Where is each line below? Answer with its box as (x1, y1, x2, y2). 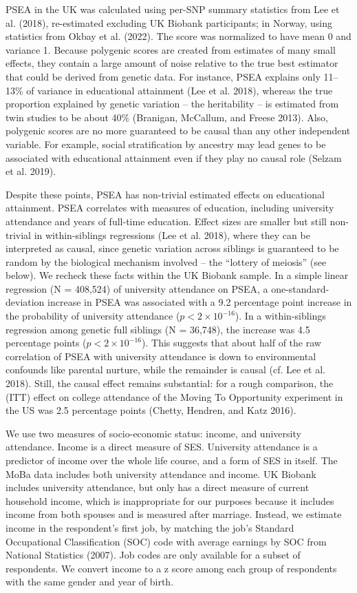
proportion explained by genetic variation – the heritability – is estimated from (6, 96, 339, 111)
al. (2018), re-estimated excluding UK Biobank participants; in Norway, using (6, 15, 333, 30)
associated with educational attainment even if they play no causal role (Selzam (6, 150, 342, 165)
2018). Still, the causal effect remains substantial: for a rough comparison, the (6, 376, 334, 391)
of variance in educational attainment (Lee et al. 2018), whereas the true (26, 83, 333, 97)
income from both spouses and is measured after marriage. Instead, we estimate (6, 507, 342, 521)
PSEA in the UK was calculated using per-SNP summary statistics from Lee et (6, 2, 340, 16)
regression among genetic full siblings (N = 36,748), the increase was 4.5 (6, 322, 310, 336)
